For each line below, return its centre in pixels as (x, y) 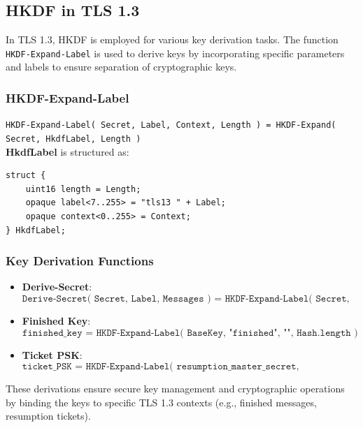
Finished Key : (56, 320)
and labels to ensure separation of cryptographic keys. (121, 67)
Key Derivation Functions (80, 261)
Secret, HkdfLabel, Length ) (73, 139)
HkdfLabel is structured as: (67, 151)
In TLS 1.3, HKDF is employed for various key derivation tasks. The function (172, 39)
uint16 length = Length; (83, 189)
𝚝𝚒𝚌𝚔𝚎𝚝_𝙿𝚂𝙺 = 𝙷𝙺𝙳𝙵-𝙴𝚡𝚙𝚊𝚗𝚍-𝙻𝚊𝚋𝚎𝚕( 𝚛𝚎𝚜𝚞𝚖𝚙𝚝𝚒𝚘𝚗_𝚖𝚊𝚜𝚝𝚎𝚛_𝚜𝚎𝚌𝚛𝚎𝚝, (161, 367)
